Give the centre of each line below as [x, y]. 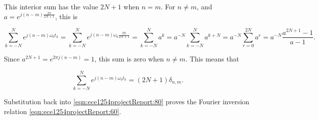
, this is [66, 16]
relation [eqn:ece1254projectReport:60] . [63, 111]
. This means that [212, 59]
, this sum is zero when [129, 59]
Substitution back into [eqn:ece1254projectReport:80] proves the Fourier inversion [127, 102]
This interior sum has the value [51, 6]
